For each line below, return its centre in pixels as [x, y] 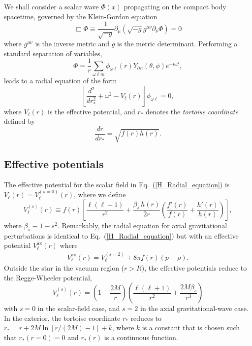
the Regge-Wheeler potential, [48, 277]
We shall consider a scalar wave [51, 6]
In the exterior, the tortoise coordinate [62, 318]
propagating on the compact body [175, 6]
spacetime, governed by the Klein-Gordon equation [81, 16]
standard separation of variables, [53, 53]
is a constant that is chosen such [191, 328]
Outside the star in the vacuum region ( [64, 268]
